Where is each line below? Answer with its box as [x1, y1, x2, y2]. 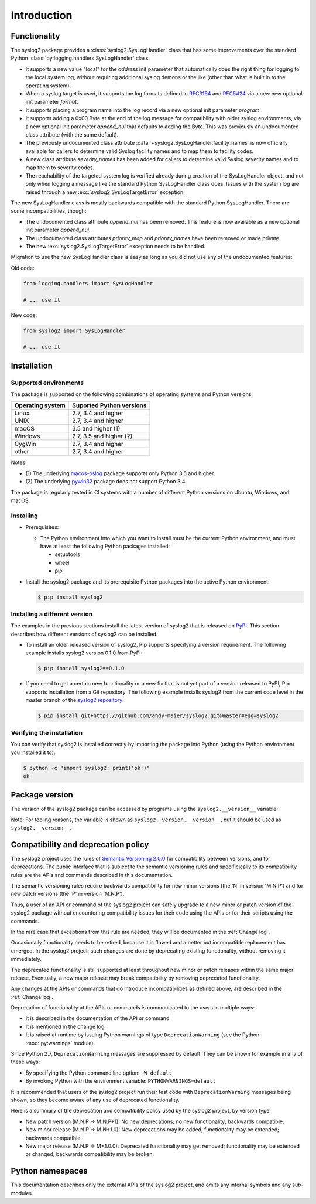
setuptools [54, 551, 80, 558]
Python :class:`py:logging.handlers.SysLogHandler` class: [11, 54, 150, 62]
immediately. [11, 956, 42, 963]
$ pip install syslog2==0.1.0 [37, 665, 125, 672]
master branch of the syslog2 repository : [25, 697, 124, 704]
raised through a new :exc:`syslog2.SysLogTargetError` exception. [25, 188, 185, 196]
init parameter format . [25, 98, 78, 105]
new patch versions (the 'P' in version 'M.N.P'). [11, 891, 125, 898]
